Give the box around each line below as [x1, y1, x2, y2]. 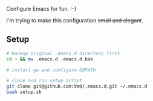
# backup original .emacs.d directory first [6, 50, 120, 56]
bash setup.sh [6, 89, 42, 96]
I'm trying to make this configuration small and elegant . [6, 17, 143, 24]
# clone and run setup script [6, 78, 83, 84]
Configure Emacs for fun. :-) [6, 5, 77, 12]
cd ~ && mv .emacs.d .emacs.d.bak [6, 56, 94, 62]
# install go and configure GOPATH [6, 67, 96, 73]
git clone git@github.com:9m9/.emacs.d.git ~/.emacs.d [6, 83, 148, 90]
